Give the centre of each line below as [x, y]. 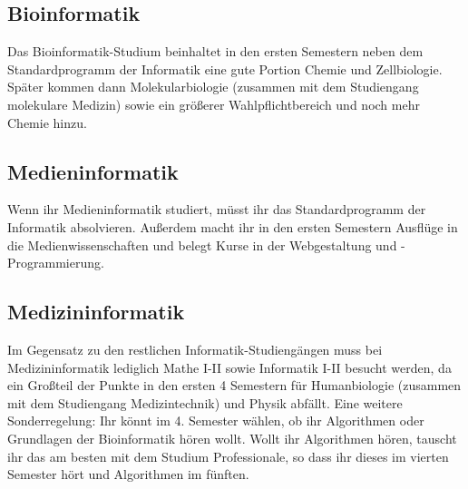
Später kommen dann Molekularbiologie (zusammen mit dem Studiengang [213, 87]
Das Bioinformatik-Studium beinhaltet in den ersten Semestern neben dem [215, 51]
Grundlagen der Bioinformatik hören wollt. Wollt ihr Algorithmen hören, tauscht [232, 438]
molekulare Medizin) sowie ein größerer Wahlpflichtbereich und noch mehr [214, 104]
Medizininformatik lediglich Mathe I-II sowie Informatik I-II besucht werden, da [229, 367]
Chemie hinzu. [47, 122]
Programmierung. [56, 263]
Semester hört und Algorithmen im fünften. [128, 474]
